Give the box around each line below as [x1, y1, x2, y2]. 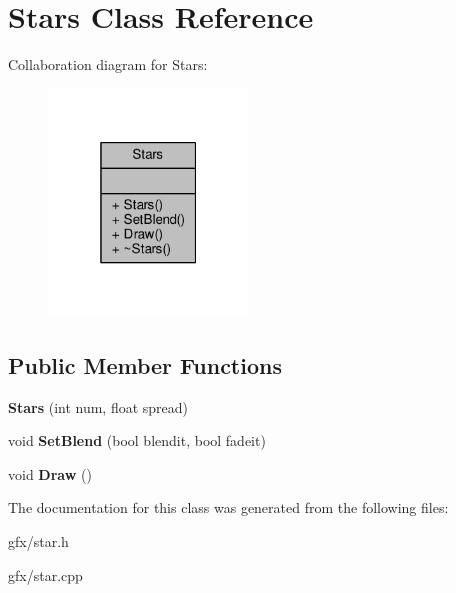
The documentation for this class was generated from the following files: [8, 497, 449, 518]
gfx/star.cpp [8, 564, 83, 585]
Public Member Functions [8, 349, 282, 380]
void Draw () [8, 463, 92, 484]
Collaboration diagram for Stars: [8, 54, 208, 75]
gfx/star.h [8, 531, 69, 552]
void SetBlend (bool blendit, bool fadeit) [8, 430, 266, 451]
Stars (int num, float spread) [8, 396, 189, 417]
